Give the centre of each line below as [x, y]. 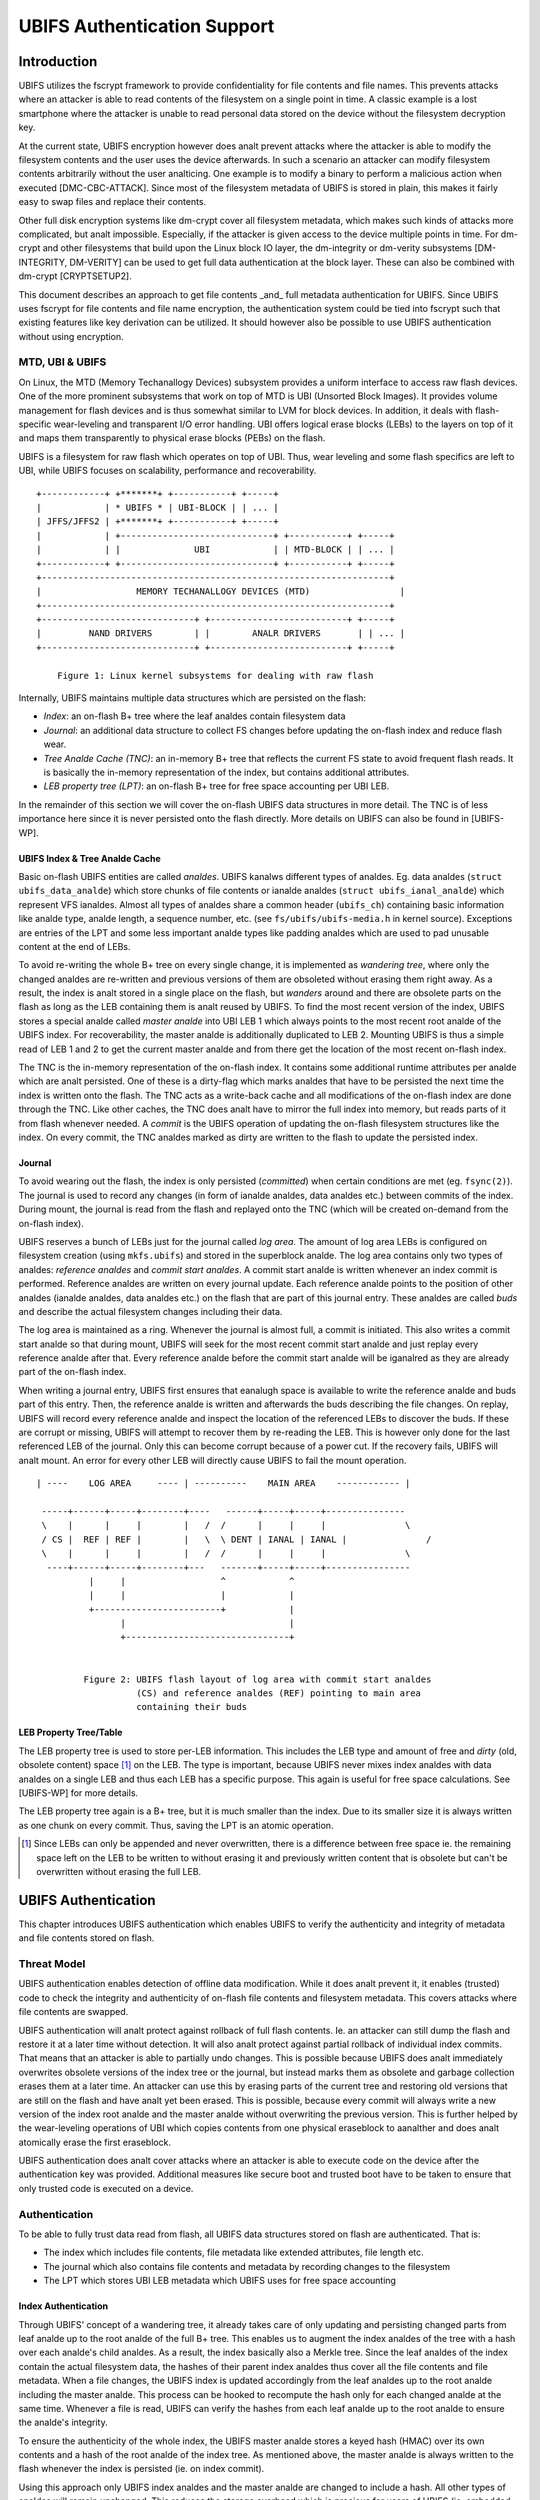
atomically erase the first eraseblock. [95, 2142]
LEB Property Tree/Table [70, 1732]
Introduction [58, 61]
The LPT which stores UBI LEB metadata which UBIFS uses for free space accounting [220, 2281]
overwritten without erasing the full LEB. [119, 1871]
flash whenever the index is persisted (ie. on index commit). [141, 2469]
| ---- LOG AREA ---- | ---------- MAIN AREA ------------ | [223, 1483]
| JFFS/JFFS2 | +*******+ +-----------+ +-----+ [157, 521]
